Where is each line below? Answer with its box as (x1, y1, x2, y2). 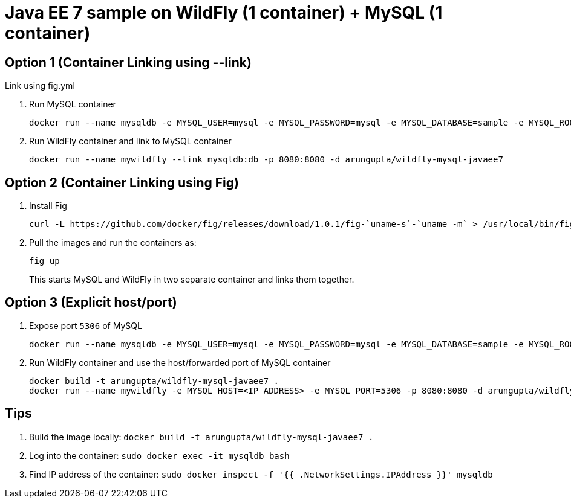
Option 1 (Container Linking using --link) (5, 54, 252, 70)
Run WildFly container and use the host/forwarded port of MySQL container (29, 357, 331, 368)
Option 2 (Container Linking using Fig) (5, 175, 239, 190)
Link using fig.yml (5, 80, 75, 91)
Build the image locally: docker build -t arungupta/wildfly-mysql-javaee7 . (29, 431, 374, 442)
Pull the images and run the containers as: (29, 237, 197, 248)
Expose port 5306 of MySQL (29, 320, 142, 331)
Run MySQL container (29, 99, 116, 110)
